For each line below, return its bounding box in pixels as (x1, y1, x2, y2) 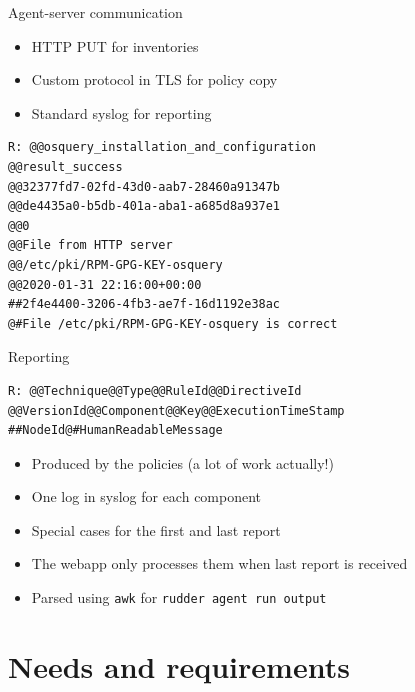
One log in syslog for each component (31, 486, 262, 507)
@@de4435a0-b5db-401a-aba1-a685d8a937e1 (8, 199, 281, 214)
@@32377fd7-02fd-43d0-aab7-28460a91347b (8, 179, 281, 194)
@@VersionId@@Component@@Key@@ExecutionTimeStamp (8, 403, 345, 418)
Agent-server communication (8, 2, 183, 22)
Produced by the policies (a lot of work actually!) (31, 452, 334, 473)
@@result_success (8, 159, 123, 174)
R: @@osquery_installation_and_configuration (8, 140, 316, 155)
